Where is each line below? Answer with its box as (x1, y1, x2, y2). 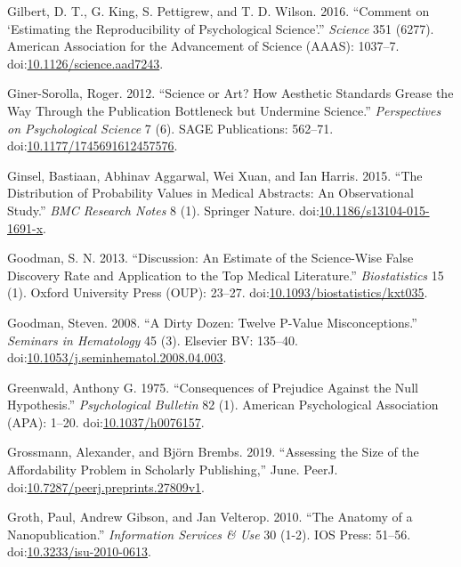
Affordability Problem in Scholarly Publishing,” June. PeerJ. (7, 460, 338, 479)
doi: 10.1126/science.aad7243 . (7, 53, 164, 72)
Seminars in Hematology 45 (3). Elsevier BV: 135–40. (7, 330, 298, 349)
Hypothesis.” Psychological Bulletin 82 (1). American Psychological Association (7, 395, 439, 414)
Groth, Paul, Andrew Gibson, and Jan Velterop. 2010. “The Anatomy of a (7, 507, 413, 526)
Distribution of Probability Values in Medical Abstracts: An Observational (7, 183, 414, 202)
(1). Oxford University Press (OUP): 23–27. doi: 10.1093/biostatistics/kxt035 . (7, 283, 428, 302)
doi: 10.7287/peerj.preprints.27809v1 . (7, 477, 205, 496)
